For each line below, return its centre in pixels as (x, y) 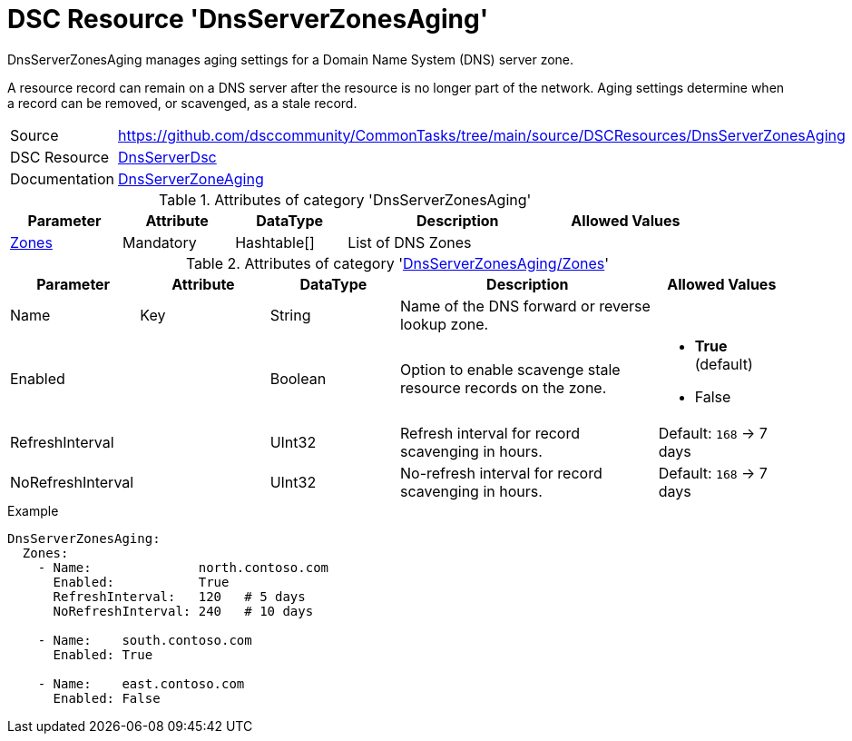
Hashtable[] (275, 242)
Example (33, 510)
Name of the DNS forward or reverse (525, 306)
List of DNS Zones (410, 242)
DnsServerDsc (167, 157)
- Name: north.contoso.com (183, 567)
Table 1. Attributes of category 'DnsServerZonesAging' (345, 199)
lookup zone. (444, 324)
